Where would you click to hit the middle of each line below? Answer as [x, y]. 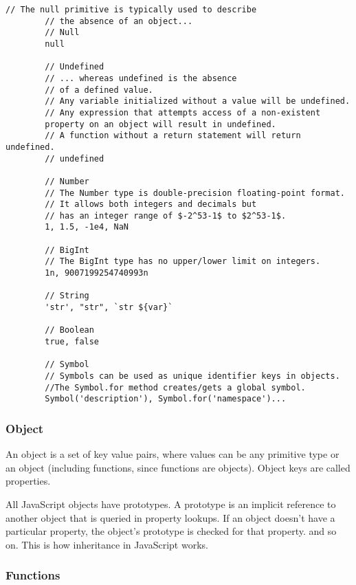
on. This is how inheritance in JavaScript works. [107, 544]
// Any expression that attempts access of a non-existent [183, 112]
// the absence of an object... [119, 21]
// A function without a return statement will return [173, 136]
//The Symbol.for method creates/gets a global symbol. [175, 387]
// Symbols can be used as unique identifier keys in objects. [192, 376]
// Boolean [69, 330]
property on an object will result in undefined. [160, 124]
